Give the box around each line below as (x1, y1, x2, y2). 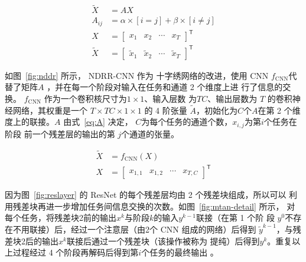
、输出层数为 (207, 92, 258, 104)
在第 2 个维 (258, 104, 301, 116)
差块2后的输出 (5, 234, 58, 247)
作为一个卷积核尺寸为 (44, 92, 127, 104)
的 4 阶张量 (144, 104, 187, 116)
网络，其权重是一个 (12, 104, 87, 116)
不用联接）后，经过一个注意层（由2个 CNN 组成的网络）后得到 (12, 223, 256, 235)
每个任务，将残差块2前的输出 (5, 211, 116, 224)
